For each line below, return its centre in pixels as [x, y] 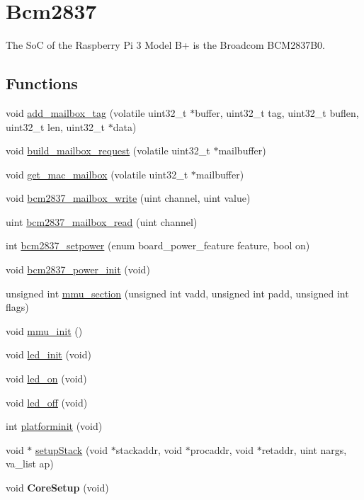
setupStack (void [72, 449]
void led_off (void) [47, 402]
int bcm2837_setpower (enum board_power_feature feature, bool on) [158, 245]
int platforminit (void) [54, 426]
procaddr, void [222, 449]
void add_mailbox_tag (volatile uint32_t [96, 112]
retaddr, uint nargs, [304, 449]
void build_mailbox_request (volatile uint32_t [108, 150]
